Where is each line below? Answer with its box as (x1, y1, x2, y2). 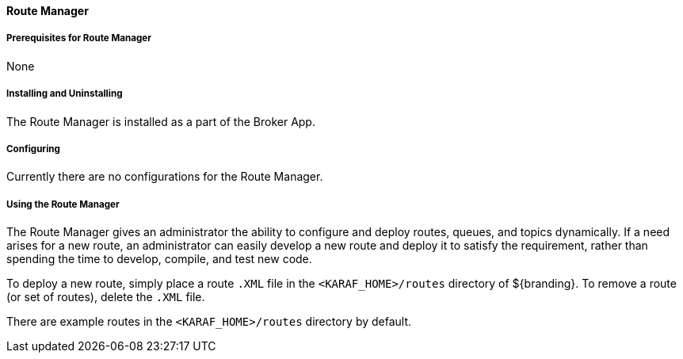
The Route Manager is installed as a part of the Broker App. (6, 114, 315, 128)
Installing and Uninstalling (6, 88, 123, 100)
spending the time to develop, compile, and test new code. (6, 252, 312, 266)
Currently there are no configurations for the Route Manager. (6, 170, 323, 184)
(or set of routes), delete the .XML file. (6, 290, 205, 304)
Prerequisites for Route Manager (6, 32, 151, 44)
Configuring (6, 143, 60, 155)
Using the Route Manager (6, 198, 120, 210)
